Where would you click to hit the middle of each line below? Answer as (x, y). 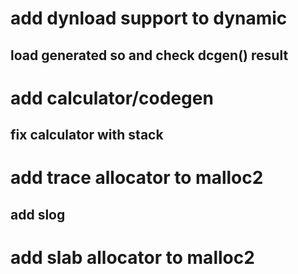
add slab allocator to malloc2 (132, 257)
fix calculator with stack (87, 135)
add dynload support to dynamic (149, 18)
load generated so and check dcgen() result (149, 55)
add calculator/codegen (112, 98)
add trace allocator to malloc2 (137, 178)
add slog (38, 214)
